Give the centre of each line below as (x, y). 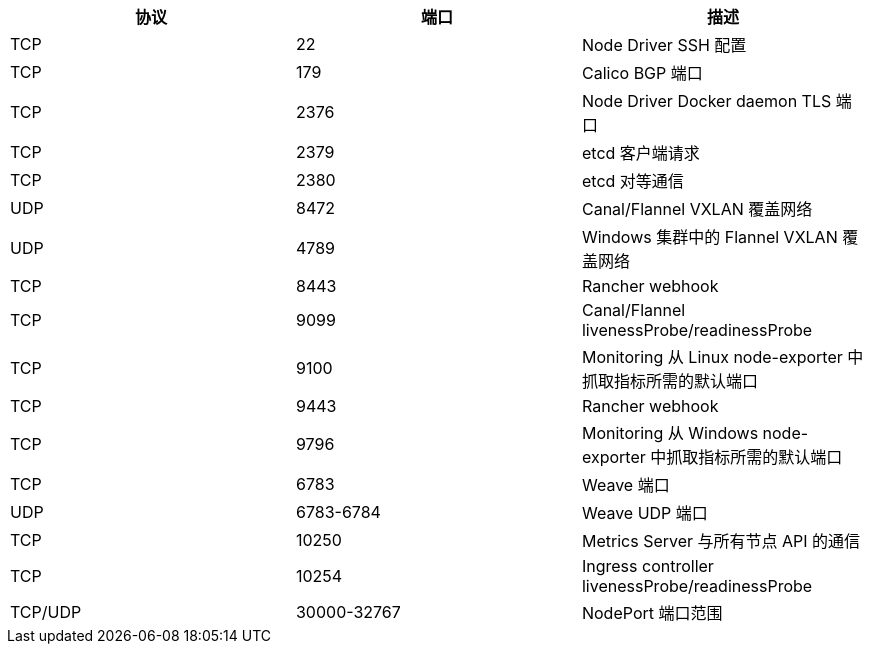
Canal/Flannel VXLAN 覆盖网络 (697, 209)
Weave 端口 (625, 485)
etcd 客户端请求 (640, 153)
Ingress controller (647, 566)
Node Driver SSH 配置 (664, 45)
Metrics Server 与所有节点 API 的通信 (721, 541)
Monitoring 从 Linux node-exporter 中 (722, 357)
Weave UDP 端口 (644, 513)
